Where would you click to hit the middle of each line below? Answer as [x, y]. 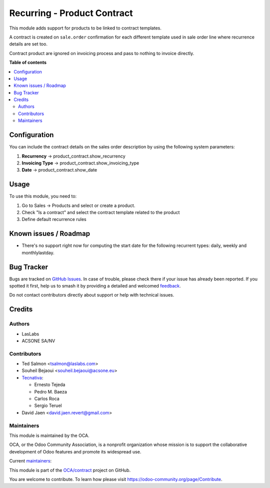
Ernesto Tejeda [50, 384]
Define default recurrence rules [54, 219]
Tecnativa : [32, 377]
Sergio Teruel [48, 405]
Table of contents [28, 62]
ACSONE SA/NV [38, 340]
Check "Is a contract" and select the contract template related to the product [101, 212]
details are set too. [28, 44]
